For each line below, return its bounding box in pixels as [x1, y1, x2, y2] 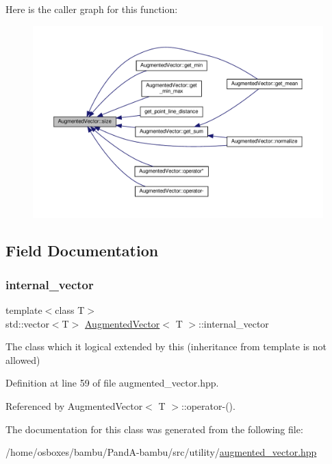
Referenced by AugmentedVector [5, 399, 143, 413]
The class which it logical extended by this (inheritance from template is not [5, 339, 327, 354]
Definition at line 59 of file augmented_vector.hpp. [5, 376, 219, 390]
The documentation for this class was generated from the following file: [5, 422, 303, 436]
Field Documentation [5, 240, 159, 261]
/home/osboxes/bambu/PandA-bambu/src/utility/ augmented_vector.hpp [5, 445, 317, 459]
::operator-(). [181, 399, 235, 413]
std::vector [5, 316, 49, 330]
